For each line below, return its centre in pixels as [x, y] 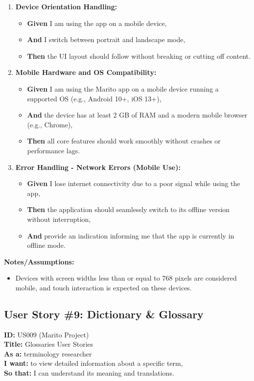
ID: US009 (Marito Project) [46, 334]
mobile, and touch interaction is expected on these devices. [104, 287]
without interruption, [59, 219]
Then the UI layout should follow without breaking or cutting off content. [139, 56]
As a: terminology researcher [48, 353]
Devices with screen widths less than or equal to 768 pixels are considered [126, 278]
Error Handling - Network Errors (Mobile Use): [98, 167]
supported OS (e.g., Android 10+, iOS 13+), [94, 98]
